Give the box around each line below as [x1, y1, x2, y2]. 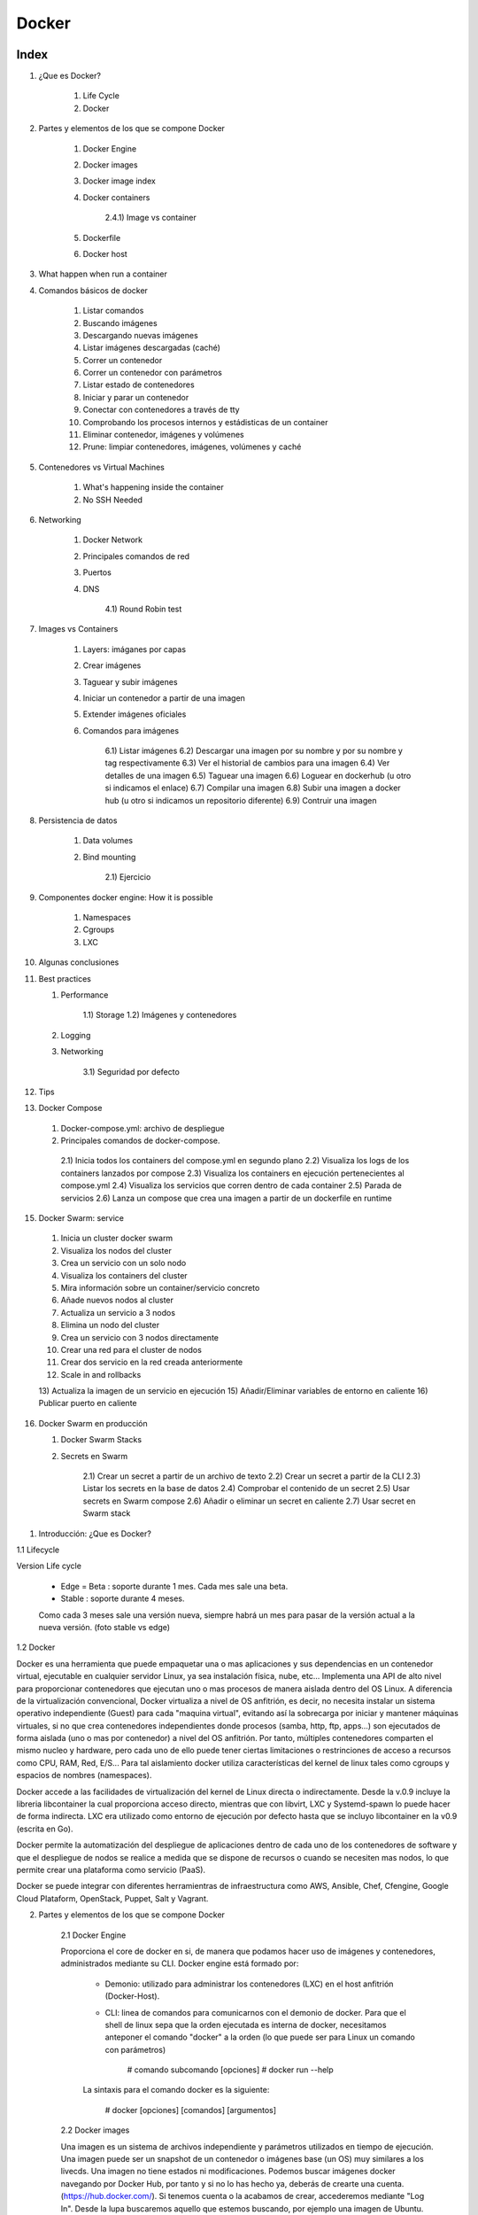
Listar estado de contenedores [82, 379, 195, 390]
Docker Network [82, 534, 143, 545]
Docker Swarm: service [38, 1213, 124, 1224]
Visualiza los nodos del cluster [60, 1245, 172, 1255]
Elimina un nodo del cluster [60, 1320, 159, 1331]
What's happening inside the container [82, 482, 225, 493]
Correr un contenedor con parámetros [82, 368, 223, 378]
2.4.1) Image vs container [104, 213, 197, 223]
